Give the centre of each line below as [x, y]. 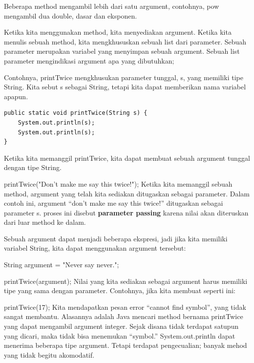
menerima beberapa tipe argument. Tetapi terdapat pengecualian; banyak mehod [126, 345]
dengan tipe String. [33, 167]
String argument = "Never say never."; [62, 265]
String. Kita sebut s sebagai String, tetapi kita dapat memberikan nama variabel [125, 87]
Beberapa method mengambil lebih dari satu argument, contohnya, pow [112, 6]
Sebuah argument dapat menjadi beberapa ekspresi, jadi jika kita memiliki [116, 238]
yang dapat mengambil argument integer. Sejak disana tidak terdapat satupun [121, 326]
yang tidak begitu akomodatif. [49, 354]
